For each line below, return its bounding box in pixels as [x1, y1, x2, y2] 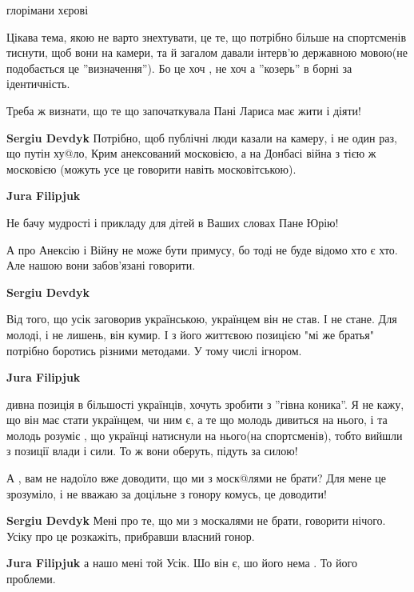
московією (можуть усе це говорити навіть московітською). [6, 160, 297, 177]
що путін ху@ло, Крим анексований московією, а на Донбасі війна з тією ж [6, 145, 376, 162]
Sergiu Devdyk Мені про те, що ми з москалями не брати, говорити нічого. [6, 512, 386, 529]
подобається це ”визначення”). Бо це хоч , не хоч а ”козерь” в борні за [6, 59, 352, 76]
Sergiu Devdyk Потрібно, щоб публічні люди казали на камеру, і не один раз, [6, 129, 397, 146]
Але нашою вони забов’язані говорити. [6, 257, 196, 274]
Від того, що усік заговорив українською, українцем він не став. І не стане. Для [6, 310, 397, 327]
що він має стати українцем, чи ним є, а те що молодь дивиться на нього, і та [6, 411, 388, 428]
